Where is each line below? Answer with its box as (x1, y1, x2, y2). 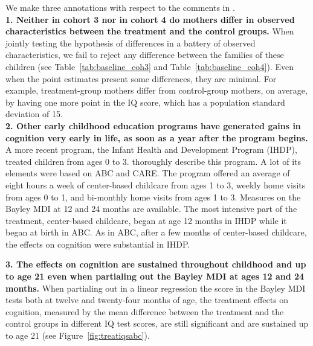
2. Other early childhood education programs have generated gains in (5, 119, 301, 132)
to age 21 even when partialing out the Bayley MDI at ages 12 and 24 (5, 270, 305, 283)
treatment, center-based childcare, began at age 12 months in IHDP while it (5, 214, 287, 226)
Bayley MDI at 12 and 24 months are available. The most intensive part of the (5, 202, 297, 215)
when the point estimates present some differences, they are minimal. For (5, 72, 277, 85)
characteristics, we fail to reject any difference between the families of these (5, 48, 284, 61)
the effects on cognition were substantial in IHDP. (5, 237, 190, 250)
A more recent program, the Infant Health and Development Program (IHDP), (5, 143, 297, 156)
